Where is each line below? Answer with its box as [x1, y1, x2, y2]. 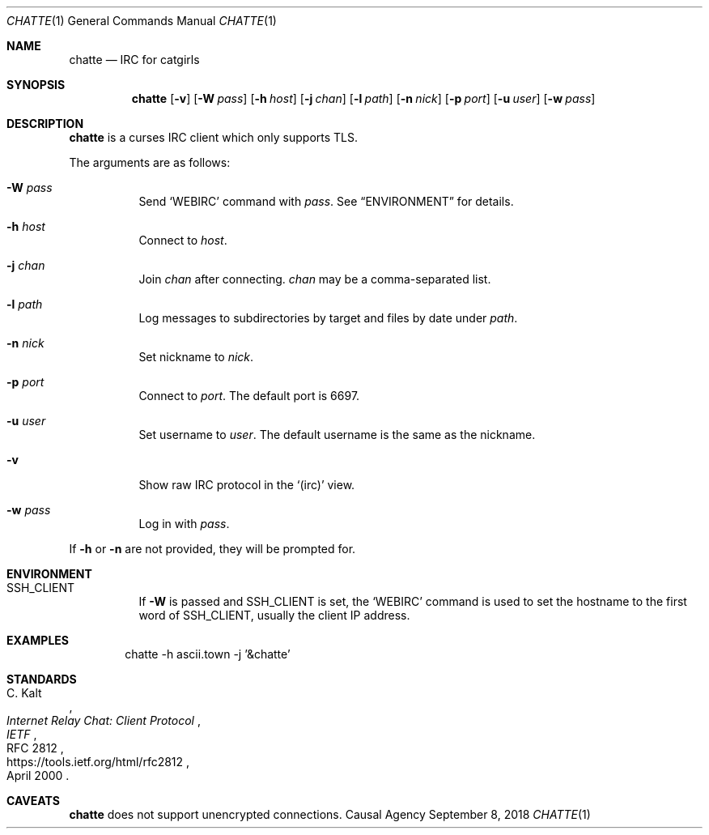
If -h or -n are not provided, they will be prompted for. [69, 542, 356, 556]
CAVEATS [6, 794, 60, 807]
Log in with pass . [138, 517, 230, 530]
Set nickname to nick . [138, 350, 254, 364]
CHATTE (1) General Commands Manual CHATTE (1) [6, 14, 277, 28]
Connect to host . [138, 233, 227, 247]
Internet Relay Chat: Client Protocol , [6, 714, 201, 727]
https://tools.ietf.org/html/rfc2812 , [6, 755, 190, 769]
